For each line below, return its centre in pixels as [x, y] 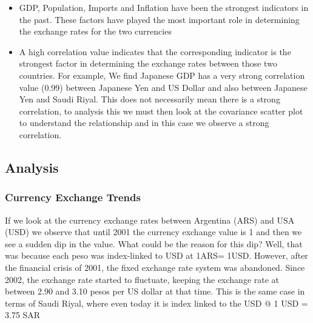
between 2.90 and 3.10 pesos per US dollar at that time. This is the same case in [155, 291]
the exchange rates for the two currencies [95, 31]
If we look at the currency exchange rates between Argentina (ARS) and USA [150, 220]
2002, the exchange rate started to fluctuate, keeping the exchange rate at [142, 279]
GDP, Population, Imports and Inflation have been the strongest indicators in [164, 7]
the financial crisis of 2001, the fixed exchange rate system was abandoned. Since [155, 267]
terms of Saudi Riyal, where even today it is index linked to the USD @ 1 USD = [156, 303]
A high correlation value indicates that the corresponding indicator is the [155, 51]
